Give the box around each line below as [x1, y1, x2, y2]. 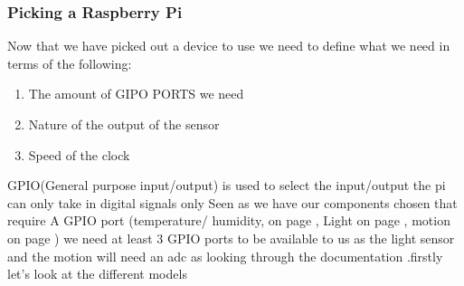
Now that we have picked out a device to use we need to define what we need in [7, 36, 450, 55]
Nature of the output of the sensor [28, 115, 220, 133]
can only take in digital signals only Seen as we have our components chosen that [7, 193, 458, 212]
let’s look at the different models [7, 264, 187, 283]
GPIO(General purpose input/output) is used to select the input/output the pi [7, 176, 446, 195]
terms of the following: [7, 53, 132, 72]
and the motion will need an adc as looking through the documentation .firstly [7, 246, 443, 265]
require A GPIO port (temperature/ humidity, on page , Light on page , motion [7, 211, 450, 230]
